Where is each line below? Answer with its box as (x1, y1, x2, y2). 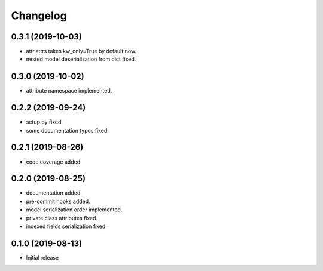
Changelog (11, 9, 67, 22)
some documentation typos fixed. (26, 127, 109, 134)
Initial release (26, 254, 59, 261)
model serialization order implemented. (26, 206, 123, 213)
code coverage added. (26, 158, 82, 165)
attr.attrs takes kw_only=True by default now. (26, 48, 137, 55)
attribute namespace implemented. (26, 87, 112, 94)
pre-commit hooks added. (26, 198, 90, 205)
